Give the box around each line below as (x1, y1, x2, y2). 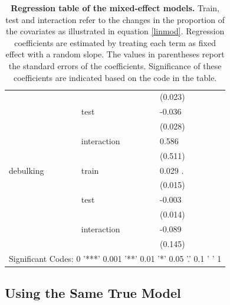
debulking (9, 164, 44, 176)
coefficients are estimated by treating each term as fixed (14, 36, 216, 48)
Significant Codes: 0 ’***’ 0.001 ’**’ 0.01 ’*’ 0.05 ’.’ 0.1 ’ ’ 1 (9, 252, 222, 264)
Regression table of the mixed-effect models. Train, (11, 2, 219, 14)
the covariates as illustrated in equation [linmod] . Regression (6, 25, 225, 37)
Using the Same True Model (5, 284, 181, 302)
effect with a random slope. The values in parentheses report (5, 48, 225, 60)
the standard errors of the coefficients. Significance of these (8, 59, 222, 72)
